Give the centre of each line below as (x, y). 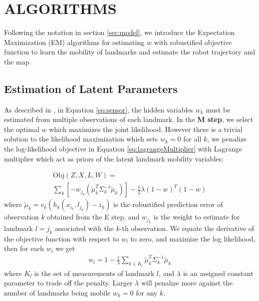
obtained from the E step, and (93, 217)
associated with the (84, 228)
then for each (24, 248)
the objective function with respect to (62, 238)
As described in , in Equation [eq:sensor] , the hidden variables (99, 109)
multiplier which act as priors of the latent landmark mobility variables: (114, 158)
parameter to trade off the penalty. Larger (68, 283)
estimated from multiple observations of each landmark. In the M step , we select (129, 119)
